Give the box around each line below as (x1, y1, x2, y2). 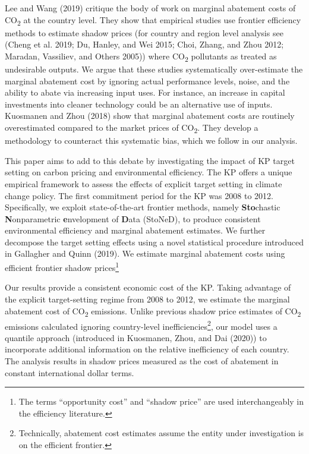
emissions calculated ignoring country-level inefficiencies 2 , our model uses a (5, 318, 278, 332)
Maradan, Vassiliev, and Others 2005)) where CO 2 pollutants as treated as (5, 49, 277, 64)
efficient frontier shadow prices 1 (5, 260, 119, 273)
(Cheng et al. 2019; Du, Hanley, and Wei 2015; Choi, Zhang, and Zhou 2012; (5, 38, 284, 51)
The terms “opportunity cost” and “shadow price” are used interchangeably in (18, 395, 304, 408)
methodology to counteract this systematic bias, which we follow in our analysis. (5, 134, 298, 147)
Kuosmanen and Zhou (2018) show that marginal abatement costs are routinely (5, 109, 295, 122)
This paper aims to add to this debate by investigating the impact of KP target (5, 154, 295, 166)
